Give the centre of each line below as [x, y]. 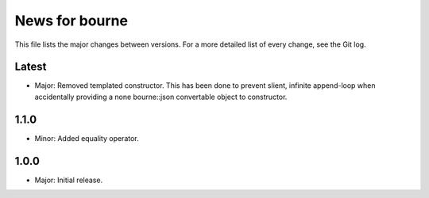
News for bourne [71, 21]
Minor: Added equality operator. [87, 138]
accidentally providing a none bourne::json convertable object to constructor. [161, 97]
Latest [31, 67]
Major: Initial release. [69, 180]
